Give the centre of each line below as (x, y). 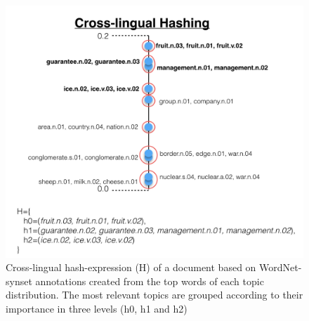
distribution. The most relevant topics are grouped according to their (154, 295)
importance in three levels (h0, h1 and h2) (97, 308)
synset (19, 281)
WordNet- (281, 267)
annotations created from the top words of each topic (150, 281)
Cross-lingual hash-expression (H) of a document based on (131, 267)
